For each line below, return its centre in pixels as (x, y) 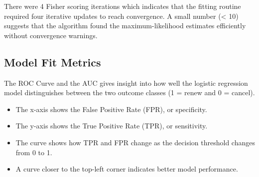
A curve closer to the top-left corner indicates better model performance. (127, 169)
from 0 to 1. (34, 152)
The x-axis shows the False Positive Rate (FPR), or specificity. (111, 109)
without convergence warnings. (51, 35)
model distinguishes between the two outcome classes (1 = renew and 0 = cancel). (129, 92)
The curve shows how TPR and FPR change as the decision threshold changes (135, 142)
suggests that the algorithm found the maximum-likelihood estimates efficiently (125, 26)
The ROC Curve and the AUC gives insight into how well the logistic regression (126, 83)
